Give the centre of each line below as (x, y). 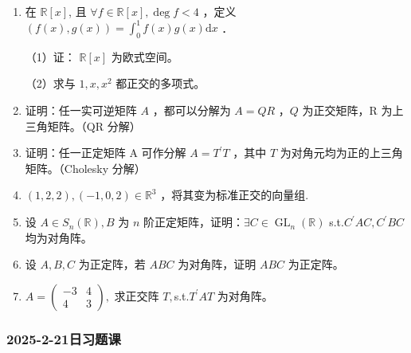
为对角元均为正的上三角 (341, 153)
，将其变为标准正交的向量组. (235, 195)
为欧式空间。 (145, 56)
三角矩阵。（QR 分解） (83, 126)
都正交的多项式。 (160, 83)
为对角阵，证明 (217, 264)
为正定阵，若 (112, 264)
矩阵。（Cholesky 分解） (85, 168)
